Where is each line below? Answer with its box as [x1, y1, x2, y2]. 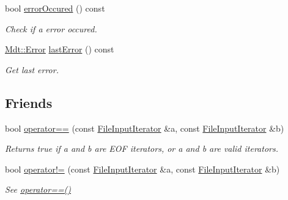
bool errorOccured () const [5, 2, 105, 14]
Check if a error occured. [5, 22, 97, 35]
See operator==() [5, 183, 72, 196]
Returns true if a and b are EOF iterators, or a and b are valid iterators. [5, 142, 279, 155]
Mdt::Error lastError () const [5, 43, 114, 55]
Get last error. [5, 63, 59, 76]
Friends [5, 93, 53, 112]
